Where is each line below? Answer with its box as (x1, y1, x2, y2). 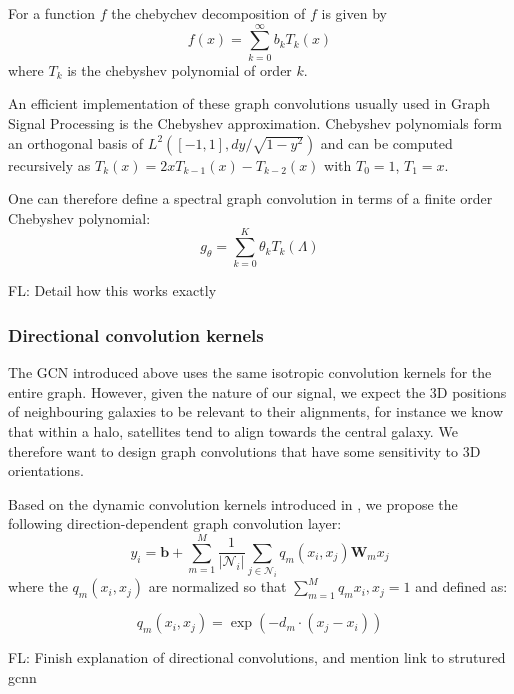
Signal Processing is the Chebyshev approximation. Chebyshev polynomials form (8, 112, 502, 133)
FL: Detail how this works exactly (8, 280, 217, 301)
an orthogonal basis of (8, 132, 144, 153)
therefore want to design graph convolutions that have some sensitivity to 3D (8, 440, 481, 461)
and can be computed (320, 132, 453, 153)
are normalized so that (148, 576, 287, 597)
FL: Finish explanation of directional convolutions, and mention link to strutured (8, 647, 506, 668)
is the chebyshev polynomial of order (67, 59, 292, 80)
